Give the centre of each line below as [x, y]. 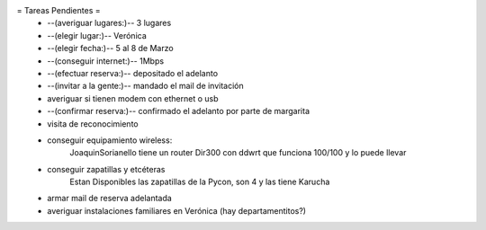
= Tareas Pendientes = [58, 10]
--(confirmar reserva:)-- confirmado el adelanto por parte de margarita [179, 111]
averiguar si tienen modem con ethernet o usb [133, 98]
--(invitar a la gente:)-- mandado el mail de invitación [146, 86]
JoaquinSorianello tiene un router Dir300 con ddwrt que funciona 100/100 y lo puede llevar [238, 153]
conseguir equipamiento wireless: [110, 140]
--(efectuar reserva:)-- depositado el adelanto [133, 73]
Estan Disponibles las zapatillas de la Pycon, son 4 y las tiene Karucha [200, 182]
